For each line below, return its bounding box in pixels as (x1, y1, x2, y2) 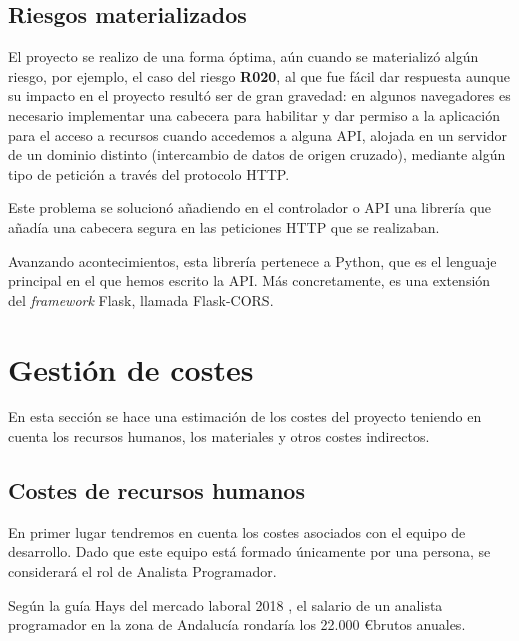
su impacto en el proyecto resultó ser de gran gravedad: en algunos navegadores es (8, 85, 511, 106)
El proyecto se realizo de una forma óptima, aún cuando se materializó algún (8, 46, 479, 67)
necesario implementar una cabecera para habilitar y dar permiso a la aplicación (8, 104, 500, 125)
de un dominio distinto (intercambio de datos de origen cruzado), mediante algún (8, 144, 506, 165)
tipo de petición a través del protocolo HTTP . (8, 163, 290, 184)
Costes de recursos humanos (8, 475, 305, 506)
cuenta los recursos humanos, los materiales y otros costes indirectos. (8, 426, 430, 447)
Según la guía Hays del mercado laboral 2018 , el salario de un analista (8, 594, 443, 615)
